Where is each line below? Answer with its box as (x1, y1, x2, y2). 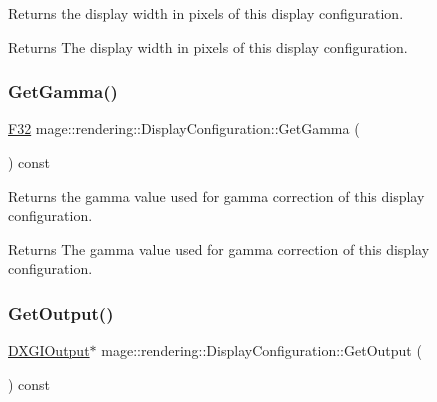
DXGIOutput (8, 340, 90, 361)
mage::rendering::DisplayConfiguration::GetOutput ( (101, 340, 422, 361)
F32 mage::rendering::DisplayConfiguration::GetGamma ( (8, 118, 360, 139)
